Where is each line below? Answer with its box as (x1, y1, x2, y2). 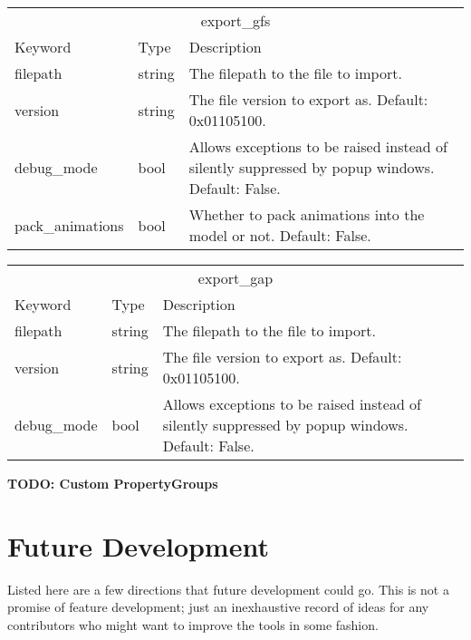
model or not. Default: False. (188, 225, 371, 246)
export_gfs (200, 10, 271, 31)
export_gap (197, 267, 274, 288)
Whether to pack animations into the (188, 204, 425, 225)
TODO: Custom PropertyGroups (7, 474, 218, 492)
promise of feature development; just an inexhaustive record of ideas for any (7, 597, 429, 616)
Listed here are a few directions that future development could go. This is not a (7, 579, 449, 598)
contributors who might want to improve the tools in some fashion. (7, 615, 379, 634)
